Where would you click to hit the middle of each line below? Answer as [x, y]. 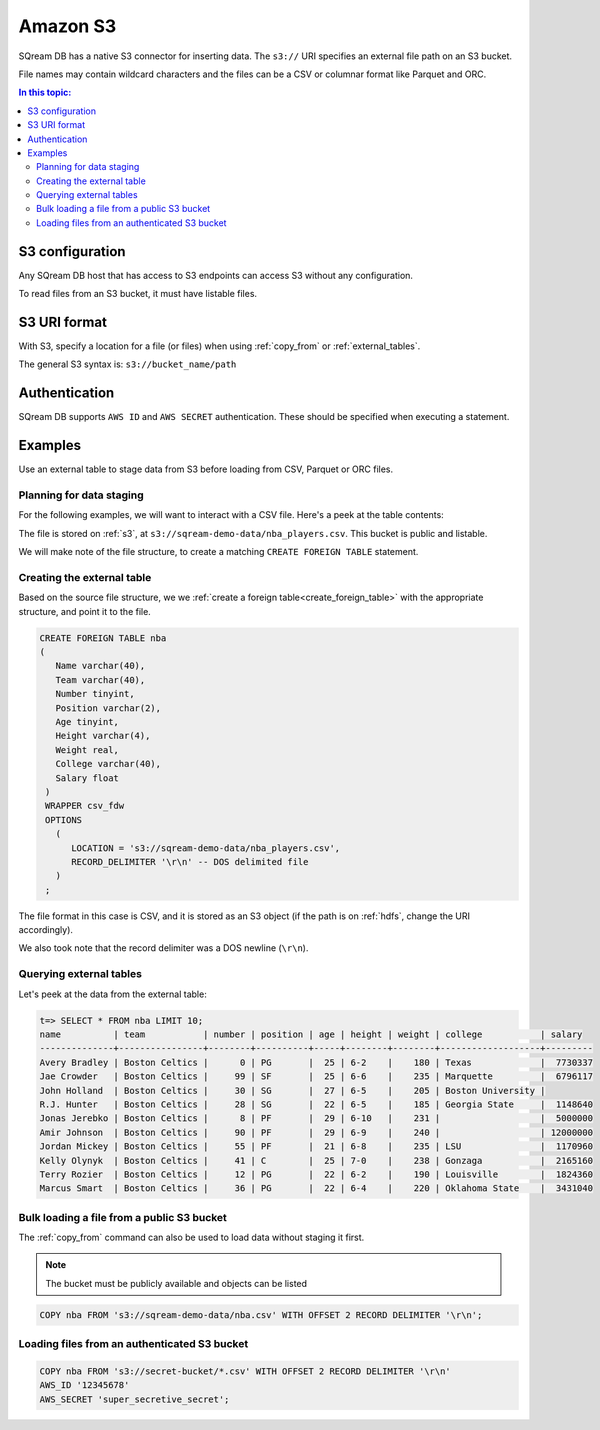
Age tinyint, [87, 722]
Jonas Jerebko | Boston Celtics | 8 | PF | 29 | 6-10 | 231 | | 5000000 [316, 1118]
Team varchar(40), [100, 679]
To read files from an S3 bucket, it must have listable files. [138, 294]
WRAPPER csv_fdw [85, 806]
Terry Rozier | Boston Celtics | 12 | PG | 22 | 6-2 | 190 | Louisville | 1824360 [316, 1174]
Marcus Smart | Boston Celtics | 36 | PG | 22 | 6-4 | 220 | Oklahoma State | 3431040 [316, 1188]
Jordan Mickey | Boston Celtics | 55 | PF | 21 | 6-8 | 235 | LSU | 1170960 [316, 1146]
